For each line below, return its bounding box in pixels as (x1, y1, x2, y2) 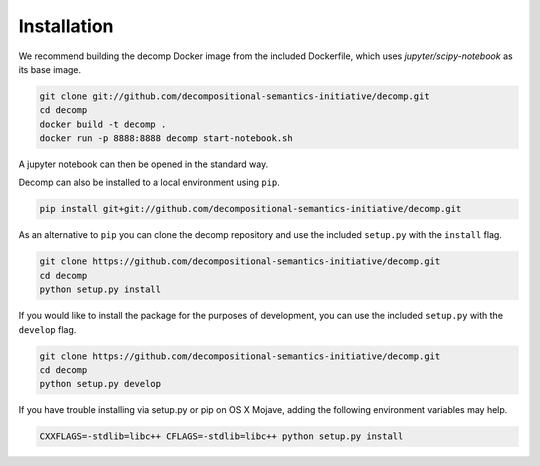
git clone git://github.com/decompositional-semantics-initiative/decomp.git (39, 90, 430, 102)
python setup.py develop (39, 378, 162, 390)
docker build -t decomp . (39, 118, 167, 130)
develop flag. (18, 323, 77, 335)
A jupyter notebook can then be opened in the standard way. (18, 158, 269, 170)
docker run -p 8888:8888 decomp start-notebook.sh (39, 133, 294, 144)
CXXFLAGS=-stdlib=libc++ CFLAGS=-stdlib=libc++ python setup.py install (39, 431, 404, 442)
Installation (18, 15, 114, 37)
